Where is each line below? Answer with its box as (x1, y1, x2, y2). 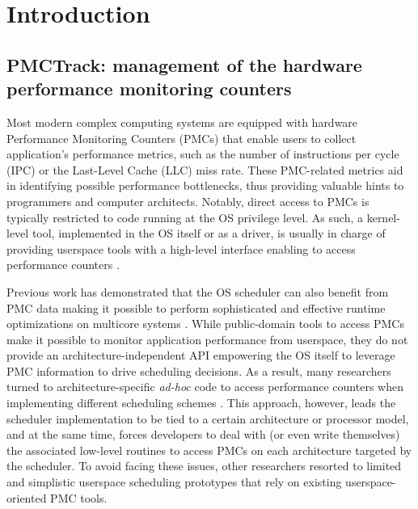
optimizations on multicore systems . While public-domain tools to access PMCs (6, 315, 404, 332)
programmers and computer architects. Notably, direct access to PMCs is (6, 192, 369, 209)
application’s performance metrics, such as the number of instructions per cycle (6, 145, 399, 162)
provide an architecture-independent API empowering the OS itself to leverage (6, 347, 395, 364)
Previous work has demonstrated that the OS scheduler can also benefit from (6, 283, 389, 300)
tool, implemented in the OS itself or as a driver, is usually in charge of (32, 225, 386, 242)
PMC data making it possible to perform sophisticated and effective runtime (6, 299, 386, 316)
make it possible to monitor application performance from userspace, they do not (6, 330, 408, 347)
